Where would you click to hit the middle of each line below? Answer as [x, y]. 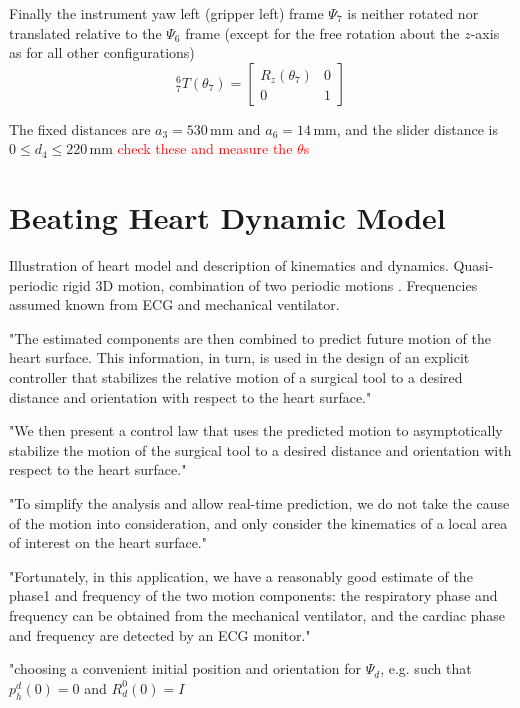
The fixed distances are [80, 128]
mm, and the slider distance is [406, 128]
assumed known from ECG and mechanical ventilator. [174, 304]
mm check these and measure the [191, 148]
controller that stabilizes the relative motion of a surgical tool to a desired [236, 377]
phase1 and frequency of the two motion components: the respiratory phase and [253, 595]
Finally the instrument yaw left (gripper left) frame [166, 13]
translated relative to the [85, 32]
